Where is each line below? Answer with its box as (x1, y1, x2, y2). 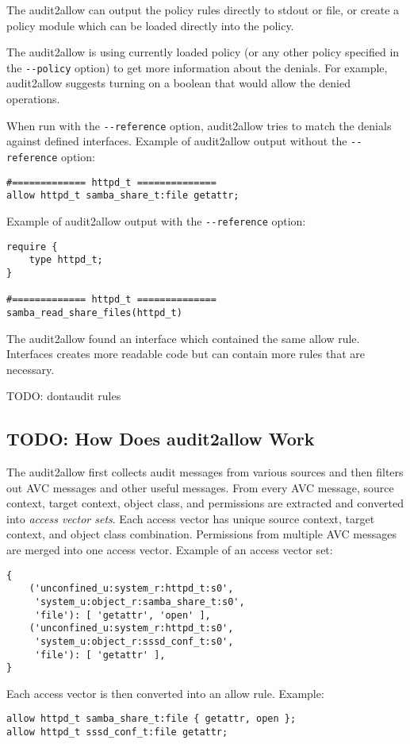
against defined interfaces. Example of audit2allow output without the (6, 133, 347, 149)
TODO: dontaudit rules (6, 387, 121, 404)
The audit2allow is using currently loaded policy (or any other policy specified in (6, 44, 400, 60)
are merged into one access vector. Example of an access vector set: (6, 542, 333, 558)
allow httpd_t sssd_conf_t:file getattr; (6, 727, 228, 738)
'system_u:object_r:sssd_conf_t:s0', (34, 635, 234, 647)
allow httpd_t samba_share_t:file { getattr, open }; (6, 713, 297, 725)
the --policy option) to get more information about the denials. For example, (6, 59, 388, 75)
